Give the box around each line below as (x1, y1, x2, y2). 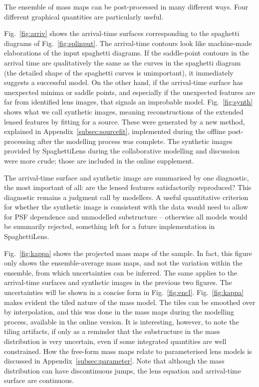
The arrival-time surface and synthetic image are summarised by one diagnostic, (4, 172, 249, 182)
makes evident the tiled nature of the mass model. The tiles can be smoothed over (4, 296, 256, 307)
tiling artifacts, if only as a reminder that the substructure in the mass (4, 326, 220, 336)
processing (4, 135, 35, 146)
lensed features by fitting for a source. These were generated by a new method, (4, 116, 245, 126)
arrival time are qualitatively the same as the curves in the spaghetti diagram (4, 57, 241, 67)
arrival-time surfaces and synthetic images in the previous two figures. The (4, 277, 232, 287)
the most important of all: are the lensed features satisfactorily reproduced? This (4, 182, 252, 192)
